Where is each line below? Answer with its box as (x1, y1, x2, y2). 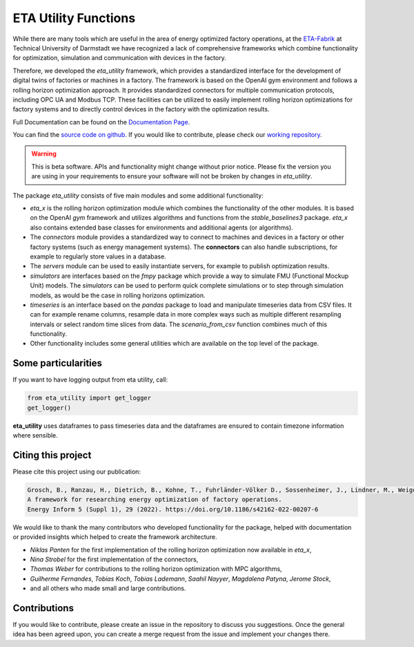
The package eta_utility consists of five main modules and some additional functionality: (12, 191, 264, 200)
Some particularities (12, 357, 103, 369)
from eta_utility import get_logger (27, 394, 152, 402)
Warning (31, 149, 57, 158)
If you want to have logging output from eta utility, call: (12, 375, 168, 384)
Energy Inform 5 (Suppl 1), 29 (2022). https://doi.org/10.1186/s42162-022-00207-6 (27, 505, 319, 513)
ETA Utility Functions (12, 10, 136, 26)
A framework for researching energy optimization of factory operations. (27, 496, 282, 504)
